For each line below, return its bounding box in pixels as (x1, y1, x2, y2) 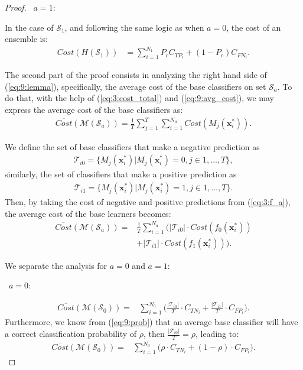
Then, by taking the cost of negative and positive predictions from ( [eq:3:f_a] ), (5, 196, 291, 208)
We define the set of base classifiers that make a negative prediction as (5, 140, 260, 152)
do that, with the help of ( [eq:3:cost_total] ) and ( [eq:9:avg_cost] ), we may (5, 92, 274, 104)
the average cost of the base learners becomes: (5, 207, 171, 219)
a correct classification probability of (5, 327, 137, 340)
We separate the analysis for (5, 259, 107, 271)
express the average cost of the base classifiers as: (5, 103, 183, 115)
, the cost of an (226, 21, 281, 33)
